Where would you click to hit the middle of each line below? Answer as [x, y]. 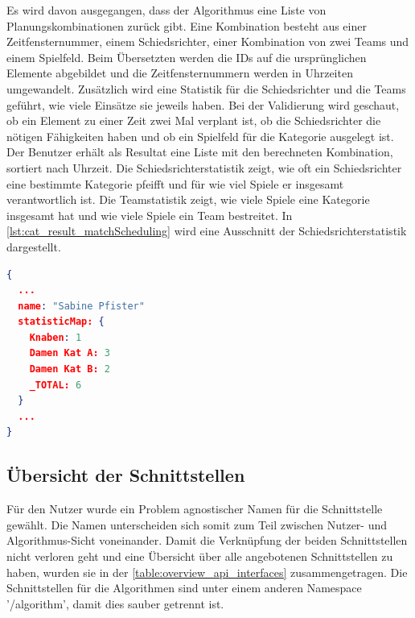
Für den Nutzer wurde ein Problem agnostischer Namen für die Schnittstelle [195, 509]
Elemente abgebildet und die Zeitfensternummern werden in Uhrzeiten [180, 73]
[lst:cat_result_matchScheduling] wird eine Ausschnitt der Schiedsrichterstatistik [207, 231]
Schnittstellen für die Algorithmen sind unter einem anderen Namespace [184, 588]
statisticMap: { [61, 322]
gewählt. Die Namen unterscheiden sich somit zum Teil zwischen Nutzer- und [197, 524]
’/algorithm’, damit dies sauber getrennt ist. [115, 603]
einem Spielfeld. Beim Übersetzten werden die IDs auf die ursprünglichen [187, 57]
